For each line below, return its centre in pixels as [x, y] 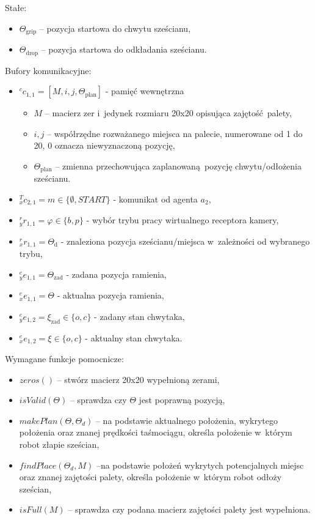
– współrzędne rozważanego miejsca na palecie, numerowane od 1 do [175, 133]
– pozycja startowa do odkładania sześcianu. [124, 49]
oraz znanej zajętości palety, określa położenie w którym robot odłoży [150, 477]
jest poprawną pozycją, [182, 400]
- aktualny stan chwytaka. [134, 337]
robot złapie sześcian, [59, 444]
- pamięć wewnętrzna [145, 91]
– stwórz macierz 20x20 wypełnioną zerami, [138, 379]
